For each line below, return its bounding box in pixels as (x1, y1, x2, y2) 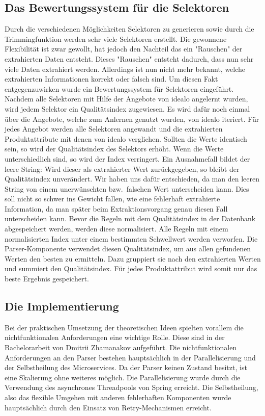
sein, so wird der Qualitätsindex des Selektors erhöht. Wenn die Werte (5, 143, 224, 154)
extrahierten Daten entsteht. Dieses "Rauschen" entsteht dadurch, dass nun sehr (5, 53, 254, 64)
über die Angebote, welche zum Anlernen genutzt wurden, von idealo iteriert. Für (5, 113, 259, 124)
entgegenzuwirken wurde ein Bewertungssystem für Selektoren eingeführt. (5, 83, 234, 94)
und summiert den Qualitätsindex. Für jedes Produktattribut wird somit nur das (5, 263, 257, 274)
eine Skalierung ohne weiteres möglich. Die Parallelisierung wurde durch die (5, 372, 241, 382)
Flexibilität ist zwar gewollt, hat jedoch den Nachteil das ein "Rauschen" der (5, 43, 243, 54)
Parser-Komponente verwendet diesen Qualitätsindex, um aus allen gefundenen (5, 243, 251, 254)
